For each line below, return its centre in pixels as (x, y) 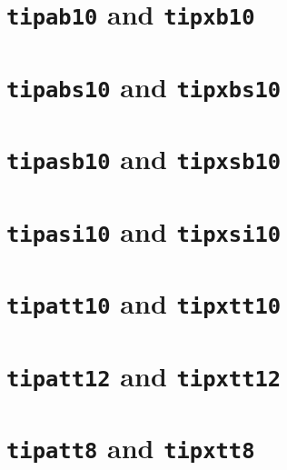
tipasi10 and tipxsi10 (144, 230)
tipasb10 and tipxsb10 (144, 159)
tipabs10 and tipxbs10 (144, 86)
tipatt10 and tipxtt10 (144, 303)
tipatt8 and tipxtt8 (131, 448)
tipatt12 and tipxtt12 (144, 375)
